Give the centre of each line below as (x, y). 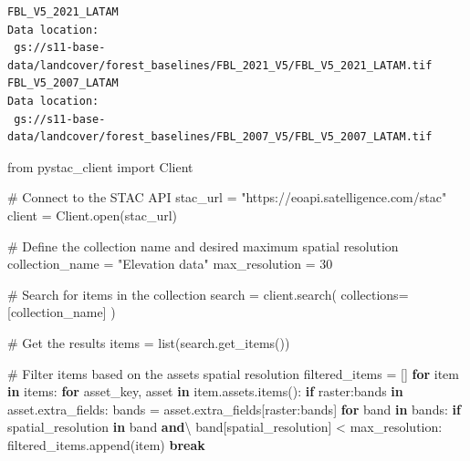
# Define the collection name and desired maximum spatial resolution (203, 246)
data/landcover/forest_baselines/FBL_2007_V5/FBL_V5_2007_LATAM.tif (220, 137)
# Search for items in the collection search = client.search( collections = (208, 294)
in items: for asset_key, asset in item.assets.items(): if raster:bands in (205, 391)
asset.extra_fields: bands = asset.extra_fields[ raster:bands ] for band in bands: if (234, 409)
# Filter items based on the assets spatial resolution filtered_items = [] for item (233, 373)
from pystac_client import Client (100, 166)
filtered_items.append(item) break (106, 444)
